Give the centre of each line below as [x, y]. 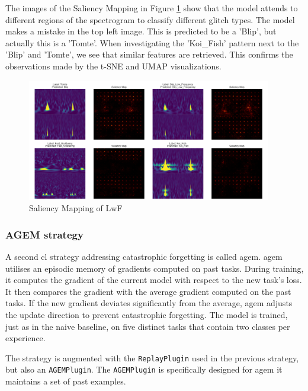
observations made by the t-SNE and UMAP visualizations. [113, 66]
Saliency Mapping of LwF [76, 208]
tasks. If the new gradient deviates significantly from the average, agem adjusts [149, 303]
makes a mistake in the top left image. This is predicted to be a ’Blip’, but [141, 31]
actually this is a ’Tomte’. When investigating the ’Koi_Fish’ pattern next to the [152, 42]
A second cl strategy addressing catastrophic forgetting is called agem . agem [144, 256]
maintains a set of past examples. [66, 381]
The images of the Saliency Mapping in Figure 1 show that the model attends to [152, 8]
